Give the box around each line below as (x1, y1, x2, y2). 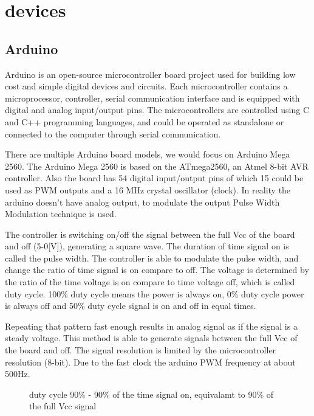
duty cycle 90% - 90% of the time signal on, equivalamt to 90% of (29, 387, 274, 400)
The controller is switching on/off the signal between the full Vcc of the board (5, 227, 295, 240)
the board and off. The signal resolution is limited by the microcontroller (5, 344, 276, 356)
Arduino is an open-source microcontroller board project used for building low (5, 68, 296, 80)
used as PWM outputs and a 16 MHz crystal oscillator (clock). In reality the (5, 183, 291, 196)
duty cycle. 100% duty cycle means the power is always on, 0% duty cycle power (5, 287, 304, 300)
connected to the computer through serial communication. (5, 127, 221, 140)
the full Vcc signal (29, 400, 97, 412)
